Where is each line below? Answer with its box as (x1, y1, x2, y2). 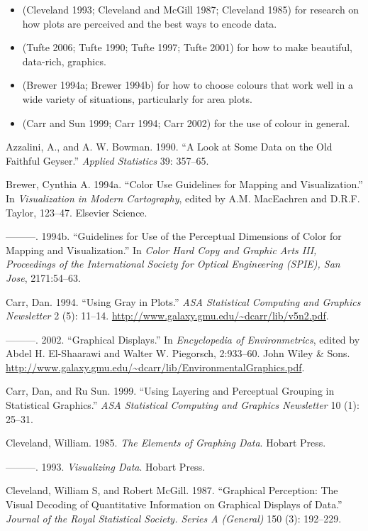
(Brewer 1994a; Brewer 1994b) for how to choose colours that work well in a (22, 77, 354, 92)
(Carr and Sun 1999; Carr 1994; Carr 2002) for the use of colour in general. (22, 115, 350, 130)
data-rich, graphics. (22, 53, 106, 68)
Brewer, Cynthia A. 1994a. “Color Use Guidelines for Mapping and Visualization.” (6, 177, 363, 192)
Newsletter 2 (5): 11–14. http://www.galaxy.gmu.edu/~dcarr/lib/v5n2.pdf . (6, 308, 329, 323)
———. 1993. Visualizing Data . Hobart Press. (6, 459, 206, 473)
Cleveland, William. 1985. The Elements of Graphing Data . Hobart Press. (6, 435, 326, 450)
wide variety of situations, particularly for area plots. (22, 91, 252, 106)
